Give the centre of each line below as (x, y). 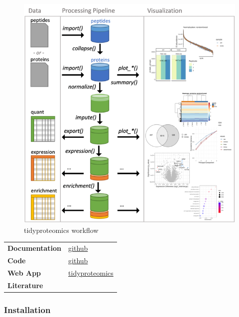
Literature (25, 285)
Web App (24, 272)
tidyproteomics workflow (61, 230)
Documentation (35, 248)
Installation (27, 309)
